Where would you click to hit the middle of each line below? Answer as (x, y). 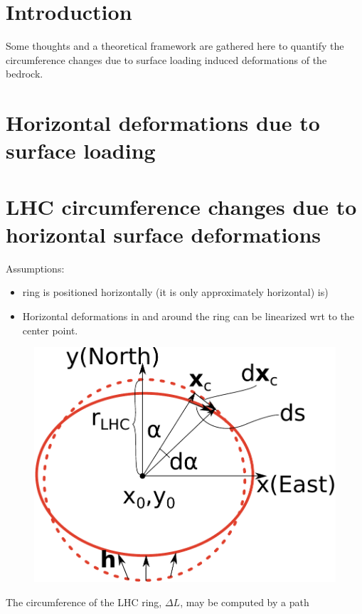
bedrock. (25, 74)
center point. (50, 330)
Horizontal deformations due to (163, 123)
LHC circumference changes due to (181, 206)
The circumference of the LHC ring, (84, 602)
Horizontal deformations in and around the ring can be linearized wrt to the (188, 316)
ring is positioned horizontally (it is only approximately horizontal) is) (175, 292)
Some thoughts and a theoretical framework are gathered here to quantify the (175, 46)
